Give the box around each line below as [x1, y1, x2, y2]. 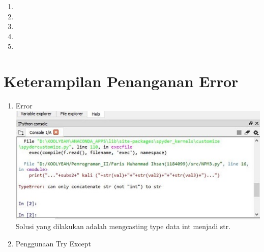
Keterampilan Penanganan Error [4, 71, 239, 92]
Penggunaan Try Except [15, 238, 92, 249]
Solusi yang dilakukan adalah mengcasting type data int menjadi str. [15, 221, 231, 232]
